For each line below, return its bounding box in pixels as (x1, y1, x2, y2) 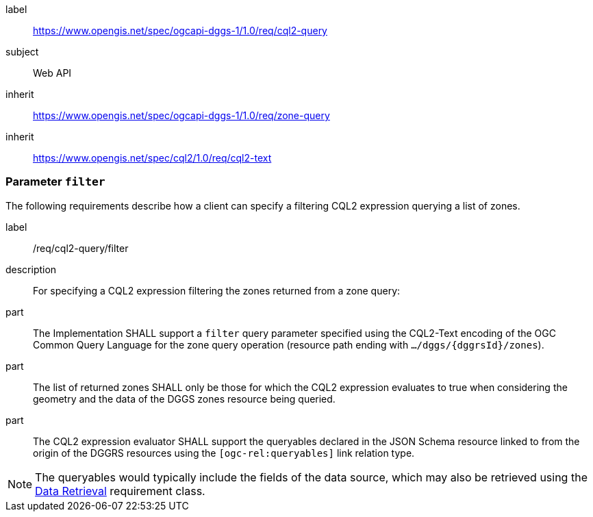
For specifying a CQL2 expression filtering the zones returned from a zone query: (33, 284, 401, 297)
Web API (33, 67, 72, 79)
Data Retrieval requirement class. (35, 483, 205, 498)
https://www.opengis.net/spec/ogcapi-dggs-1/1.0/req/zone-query (33, 110, 330, 121)
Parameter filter (5, 175, 105, 189)
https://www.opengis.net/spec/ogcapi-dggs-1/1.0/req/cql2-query (33, 25, 327, 36)
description (5, 263, 57, 275)
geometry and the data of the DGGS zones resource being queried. (33, 392, 336, 405)
